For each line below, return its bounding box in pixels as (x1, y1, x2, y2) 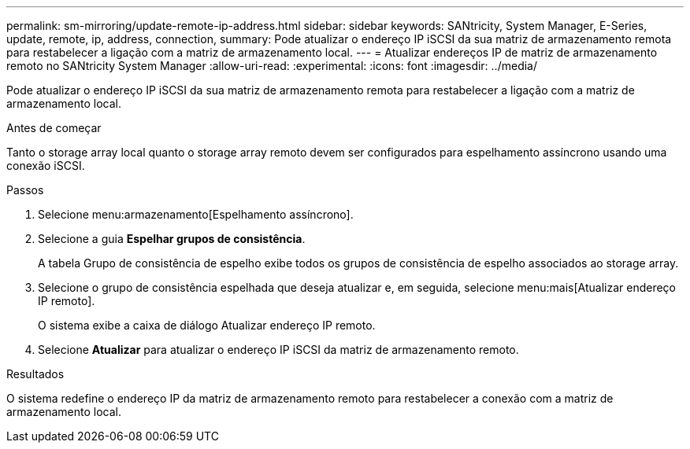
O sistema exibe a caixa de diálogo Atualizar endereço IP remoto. (38, 318, 376, 332)
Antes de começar (6, 121, 102, 134)
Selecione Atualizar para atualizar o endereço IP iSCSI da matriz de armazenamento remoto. (38, 343, 519, 356)
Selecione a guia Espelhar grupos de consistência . (38, 232, 306, 245)
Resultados (6, 367, 65, 381)
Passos (6, 183, 44, 197)
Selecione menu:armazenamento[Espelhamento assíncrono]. (38, 208, 354, 221)
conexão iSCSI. (6, 159, 85, 172)
